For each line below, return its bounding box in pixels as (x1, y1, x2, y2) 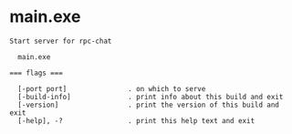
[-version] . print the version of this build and (17, 100, 280, 109)
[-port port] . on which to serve (17, 84, 206, 93)
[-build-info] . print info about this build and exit (17, 92, 284, 101)
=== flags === (9, 68, 64, 77)
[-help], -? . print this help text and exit (17, 116, 255, 125)
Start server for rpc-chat (9, 36, 112, 46)
